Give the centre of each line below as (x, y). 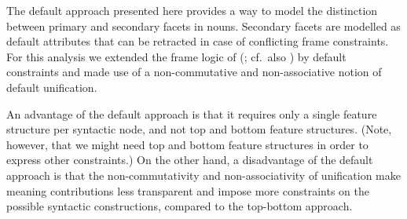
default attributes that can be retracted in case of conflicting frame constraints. (198, 41)
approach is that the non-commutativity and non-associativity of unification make (203, 175)
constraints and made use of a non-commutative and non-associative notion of (194, 72)
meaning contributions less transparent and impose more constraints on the (188, 190)
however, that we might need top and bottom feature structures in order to (187, 144)
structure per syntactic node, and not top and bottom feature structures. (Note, (199, 129)
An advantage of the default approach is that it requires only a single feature (192, 113)
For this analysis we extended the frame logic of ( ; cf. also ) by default (176, 56)
